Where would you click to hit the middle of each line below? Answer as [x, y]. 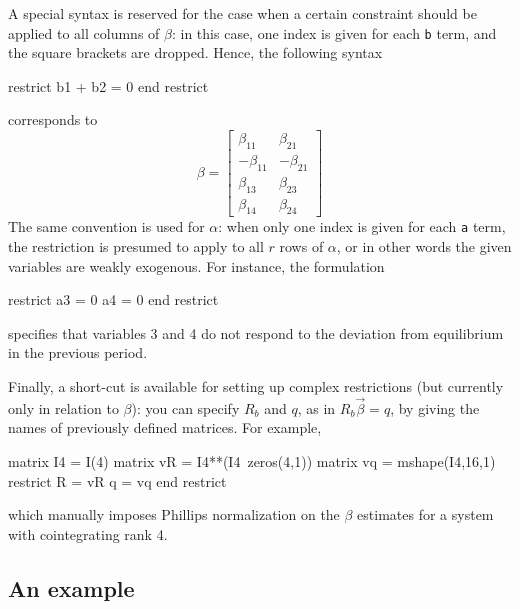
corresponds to [53, 119]
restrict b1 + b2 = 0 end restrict [108, 85]
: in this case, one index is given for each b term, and [334, 32]
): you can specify [185, 407]
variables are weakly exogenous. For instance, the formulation [196, 265]
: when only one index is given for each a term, [362, 226]
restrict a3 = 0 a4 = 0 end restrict [113, 299]
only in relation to [63, 407]
